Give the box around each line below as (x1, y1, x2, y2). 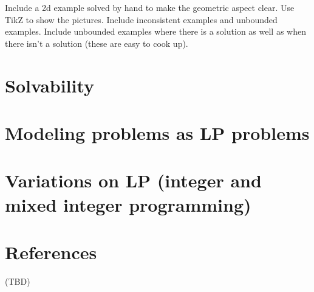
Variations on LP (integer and (5, 168, 262, 193)
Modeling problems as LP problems (5, 120, 310, 145)
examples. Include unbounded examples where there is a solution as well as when (5, 25, 306, 38)
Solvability (5, 72, 95, 97)
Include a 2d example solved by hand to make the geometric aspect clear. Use (5, 1, 295, 13)
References (5, 239, 97, 264)
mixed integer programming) (5, 192, 251, 217)
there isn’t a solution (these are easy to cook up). (5, 36, 188, 49)
